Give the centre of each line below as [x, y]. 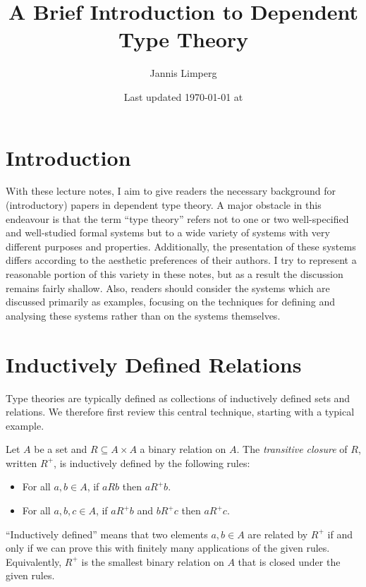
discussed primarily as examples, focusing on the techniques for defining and [170, 302]
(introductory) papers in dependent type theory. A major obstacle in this [164, 205]
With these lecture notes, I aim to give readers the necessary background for [171, 191]
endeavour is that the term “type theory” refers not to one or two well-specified [177, 218]
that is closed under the [289, 561]
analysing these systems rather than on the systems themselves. [143, 315]
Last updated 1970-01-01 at [183, 96]
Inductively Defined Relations [154, 364]
